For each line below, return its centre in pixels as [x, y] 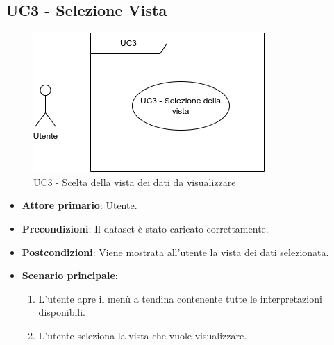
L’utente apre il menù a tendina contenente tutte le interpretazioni [180, 298]
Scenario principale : [70, 275]
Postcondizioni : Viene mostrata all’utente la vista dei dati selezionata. [175, 252]
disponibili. [62, 312]
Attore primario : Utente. [80, 205]
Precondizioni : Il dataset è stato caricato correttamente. [145, 228]
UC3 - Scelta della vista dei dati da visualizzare [135, 182]
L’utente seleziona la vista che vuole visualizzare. [143, 335]
